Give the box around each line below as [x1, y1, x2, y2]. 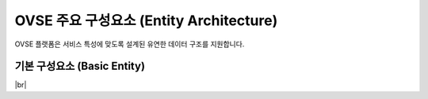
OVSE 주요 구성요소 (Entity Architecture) [14, 12, 278, 29]
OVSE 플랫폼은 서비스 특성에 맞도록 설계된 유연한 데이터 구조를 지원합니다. [14, 39, 245, 49]
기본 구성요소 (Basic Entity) [14, 60, 146, 73]
